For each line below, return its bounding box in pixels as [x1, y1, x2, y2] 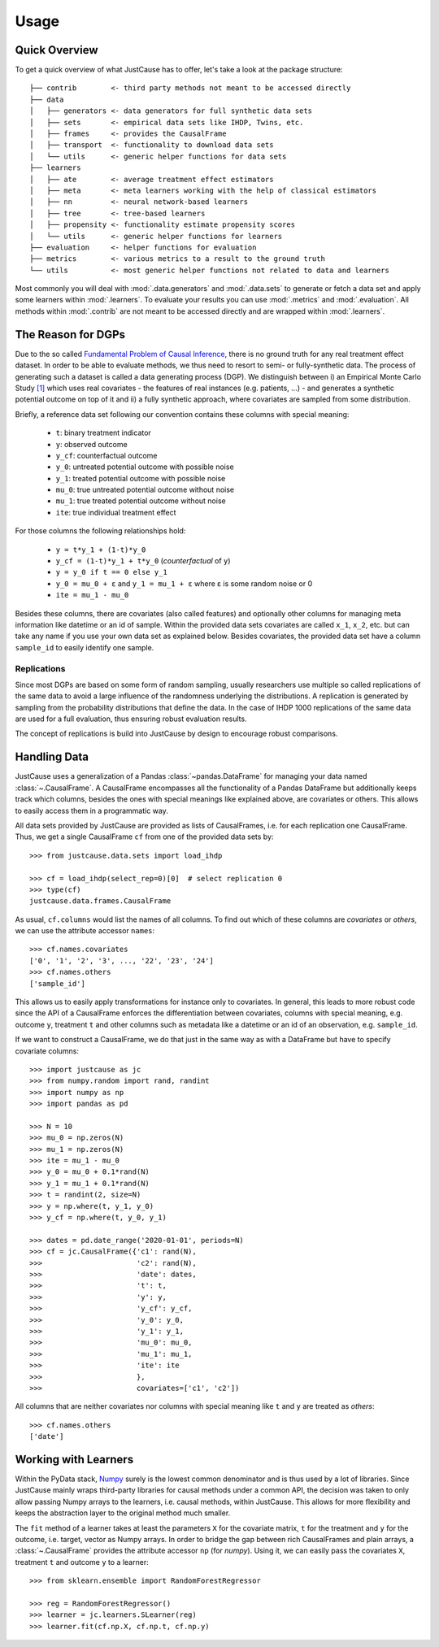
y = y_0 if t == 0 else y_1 [55, 567, 168, 577]
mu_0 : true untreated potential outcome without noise [55, 485, 235, 495]
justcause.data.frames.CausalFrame [29, 897, 172, 906]
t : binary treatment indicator [55, 428, 152, 438]
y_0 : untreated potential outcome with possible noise [55, 462, 235, 472]
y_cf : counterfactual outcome [55, 450, 158, 460]
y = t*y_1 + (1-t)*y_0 [55, 545, 146, 554]
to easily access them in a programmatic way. [15, 806, 168, 815]
